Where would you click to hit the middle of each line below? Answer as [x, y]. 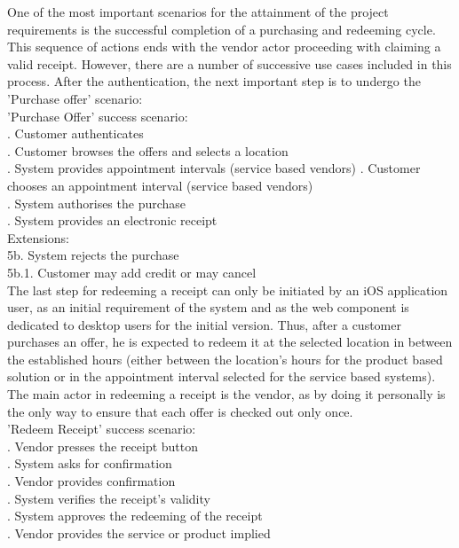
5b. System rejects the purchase [93, 255]
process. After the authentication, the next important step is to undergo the [214, 81]
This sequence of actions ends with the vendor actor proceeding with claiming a [224, 47]
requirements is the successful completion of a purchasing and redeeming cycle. [222, 29]
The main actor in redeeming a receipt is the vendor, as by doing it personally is [226, 394]
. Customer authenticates [75, 133]
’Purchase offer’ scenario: [75, 98]
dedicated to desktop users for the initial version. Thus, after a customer [204, 324]
